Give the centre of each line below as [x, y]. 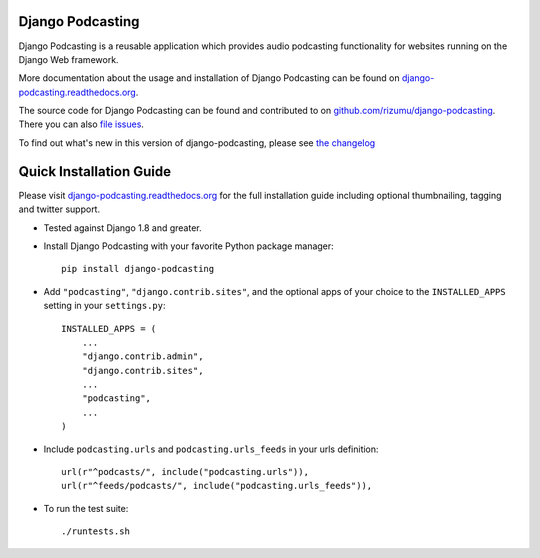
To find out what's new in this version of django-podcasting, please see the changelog [197, 142]
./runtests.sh [95, 531]
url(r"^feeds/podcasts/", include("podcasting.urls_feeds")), [217, 486]
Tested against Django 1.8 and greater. [122, 227]
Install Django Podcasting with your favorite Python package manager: [188, 246]
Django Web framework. [68, 59]
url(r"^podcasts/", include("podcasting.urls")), [185, 472]
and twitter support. [59, 209]
